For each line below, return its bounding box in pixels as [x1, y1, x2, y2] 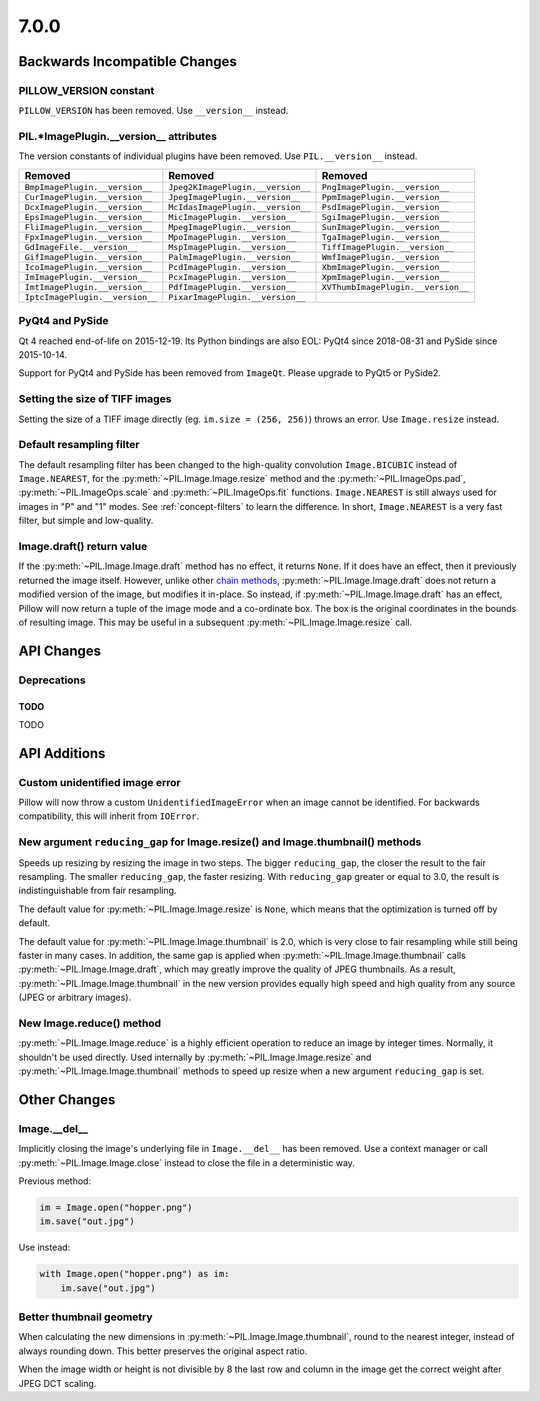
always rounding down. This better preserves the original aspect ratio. [18, 1345, 308, 1357]
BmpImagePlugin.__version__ [24, 181, 153, 192]
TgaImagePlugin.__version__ [321, 231, 450, 242]
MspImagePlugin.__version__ [168, 241, 297, 252]
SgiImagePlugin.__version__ [321, 211, 450, 222]
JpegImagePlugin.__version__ [168, 191, 301, 202]
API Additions [18, 745, 106, 762]
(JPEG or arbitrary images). [18, 991, 132, 1004]
